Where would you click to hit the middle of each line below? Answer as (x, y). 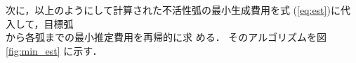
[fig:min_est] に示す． (54, 50)
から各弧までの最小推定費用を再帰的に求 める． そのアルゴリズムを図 (166, 37)
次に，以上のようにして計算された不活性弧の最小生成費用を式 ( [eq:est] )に (173, 10)
